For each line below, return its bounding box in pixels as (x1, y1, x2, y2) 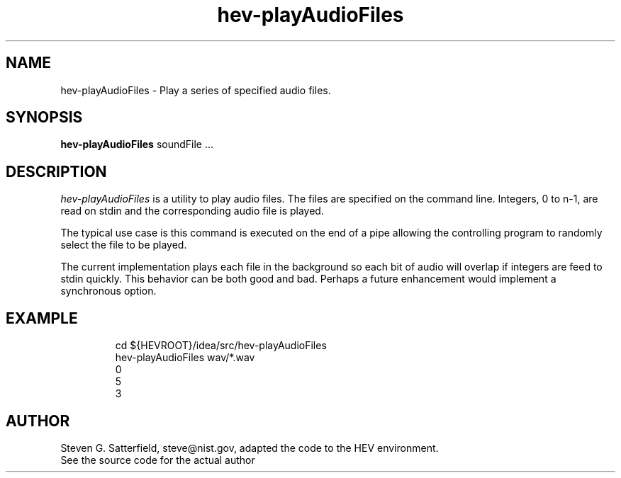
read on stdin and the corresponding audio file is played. (60, 205, 324, 217)
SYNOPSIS (6, 108, 83, 127)
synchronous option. (60, 285, 157, 297)
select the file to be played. (60, 239, 187, 251)
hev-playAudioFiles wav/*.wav (115, 351, 255, 364)
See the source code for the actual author (60, 453, 255, 466)
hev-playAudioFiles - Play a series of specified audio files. (60, 84, 331, 96)
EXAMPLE (6, 309, 78, 327)
